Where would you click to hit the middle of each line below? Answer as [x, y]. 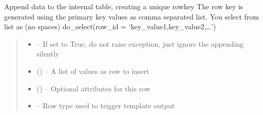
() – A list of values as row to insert [93, 71]
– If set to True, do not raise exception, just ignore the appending [140, 43]
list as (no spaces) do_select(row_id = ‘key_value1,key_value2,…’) [110, 26]
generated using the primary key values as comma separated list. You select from [132, 16]
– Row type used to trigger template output [106, 106]
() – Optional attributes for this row [93, 88]
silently [48, 54]
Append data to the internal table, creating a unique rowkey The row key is [124, 6]
